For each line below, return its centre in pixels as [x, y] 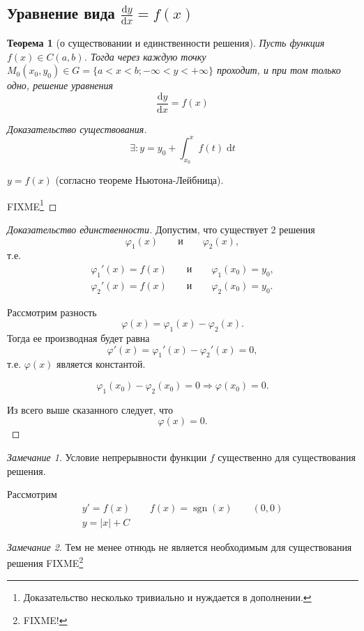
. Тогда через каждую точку [145, 56]
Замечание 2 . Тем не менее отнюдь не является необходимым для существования [180, 546]
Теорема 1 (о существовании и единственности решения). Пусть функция [166, 43]
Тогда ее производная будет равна [78, 338]
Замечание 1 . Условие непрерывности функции [107, 457]
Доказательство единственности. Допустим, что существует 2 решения [161, 229]
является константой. [101, 364]
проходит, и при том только [279, 70]
